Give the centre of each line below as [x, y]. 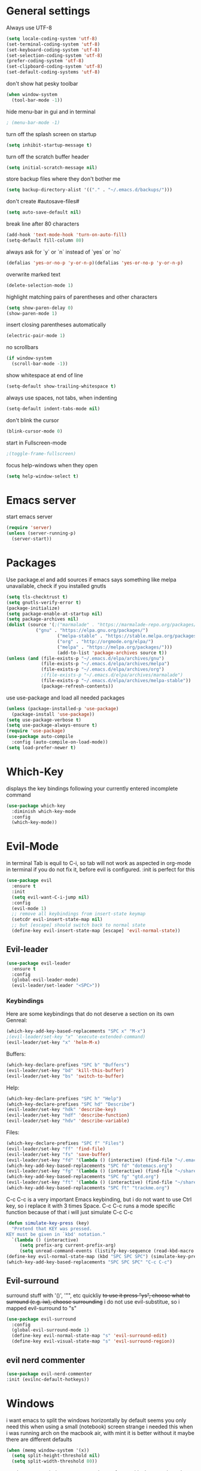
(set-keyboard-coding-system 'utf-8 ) [53, 50]
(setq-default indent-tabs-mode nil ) [53, 409]
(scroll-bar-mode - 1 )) [40, 364]
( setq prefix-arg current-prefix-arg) [68, 1245]
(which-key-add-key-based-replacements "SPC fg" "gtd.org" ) [83, 1177]
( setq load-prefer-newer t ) [41, 747]
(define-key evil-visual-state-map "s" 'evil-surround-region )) [93, 1341]
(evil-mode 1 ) [29, 908]
